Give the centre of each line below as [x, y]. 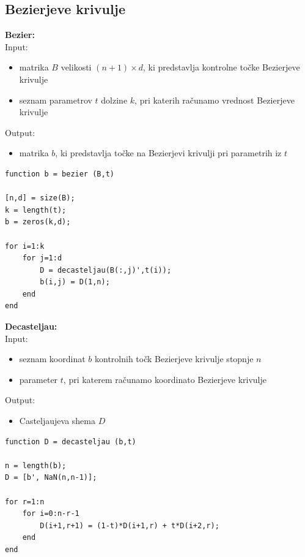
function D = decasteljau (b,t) [71, 441]
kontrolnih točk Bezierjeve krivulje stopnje [174, 359]
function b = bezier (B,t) [60, 174]
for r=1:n [25, 502]
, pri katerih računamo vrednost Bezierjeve [215, 100]
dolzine [114, 100]
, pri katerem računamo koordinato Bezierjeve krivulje [165, 379]
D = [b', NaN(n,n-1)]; [51, 478]
